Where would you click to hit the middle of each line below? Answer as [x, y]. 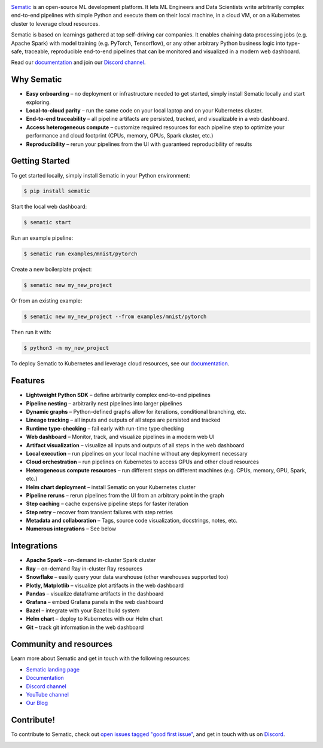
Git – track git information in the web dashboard [85, 627]
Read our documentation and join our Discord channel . [78, 62]
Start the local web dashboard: [49, 207]
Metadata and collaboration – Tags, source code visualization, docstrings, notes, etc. [132, 521]
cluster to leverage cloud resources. [55, 23]
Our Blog [37, 703]
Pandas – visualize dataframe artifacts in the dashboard [95, 593]
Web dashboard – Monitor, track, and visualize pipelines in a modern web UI [120, 437]
